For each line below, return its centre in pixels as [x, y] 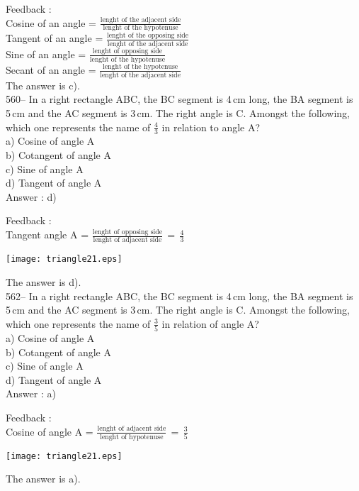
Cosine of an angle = [51, 22]
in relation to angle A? [211, 127]
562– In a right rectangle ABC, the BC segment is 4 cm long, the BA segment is [179, 296]
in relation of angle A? [210, 323]
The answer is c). [43, 85]
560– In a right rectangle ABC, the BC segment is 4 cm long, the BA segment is [179, 99]
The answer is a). [43, 479]
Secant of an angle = [51, 69]
